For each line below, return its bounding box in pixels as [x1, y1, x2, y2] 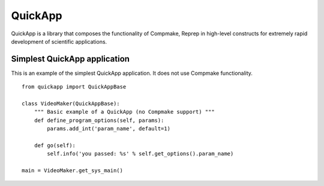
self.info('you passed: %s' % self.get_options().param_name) [47, 150, 234, 157]
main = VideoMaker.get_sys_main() [22, 167, 123, 174]
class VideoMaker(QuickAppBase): [22, 100, 120, 107]
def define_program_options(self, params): [34, 117, 164, 124]
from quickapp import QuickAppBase [22, 84, 127, 90]
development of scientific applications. [11, 38, 107, 45]
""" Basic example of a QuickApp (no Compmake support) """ [34, 108, 215, 115]
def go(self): [34, 142, 76, 149]
